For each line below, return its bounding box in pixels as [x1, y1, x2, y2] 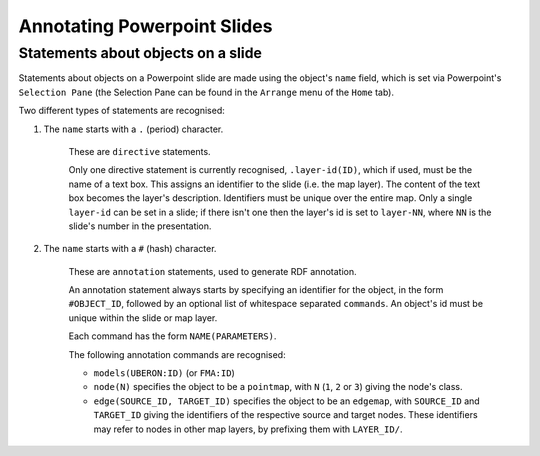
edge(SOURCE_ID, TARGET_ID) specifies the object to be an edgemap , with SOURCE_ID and [93, 395, 480, 407]
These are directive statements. [68, 145, 211, 157]
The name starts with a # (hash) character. [43, 243, 217, 255]
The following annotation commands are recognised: [68, 348, 286, 360]
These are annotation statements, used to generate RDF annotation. [68, 265, 357, 277]
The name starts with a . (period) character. [43, 123, 224, 135]
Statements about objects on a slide [18, 44, 262, 62]
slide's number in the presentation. [68, 220, 212, 232]
